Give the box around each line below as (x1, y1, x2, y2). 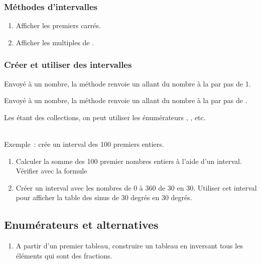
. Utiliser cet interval (193, 182, 257, 193)
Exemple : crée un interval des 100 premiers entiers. (4, 139, 164, 149)
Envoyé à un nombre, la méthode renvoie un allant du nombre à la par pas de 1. (4, 78, 251, 89)
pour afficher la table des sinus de (16, 192, 119, 203)
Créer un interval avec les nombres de (16, 182, 132, 193)
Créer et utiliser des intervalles (4, 58, 132, 71)
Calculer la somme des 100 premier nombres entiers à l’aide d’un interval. (16, 155, 242, 166)
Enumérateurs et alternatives (4, 217, 159, 232)
